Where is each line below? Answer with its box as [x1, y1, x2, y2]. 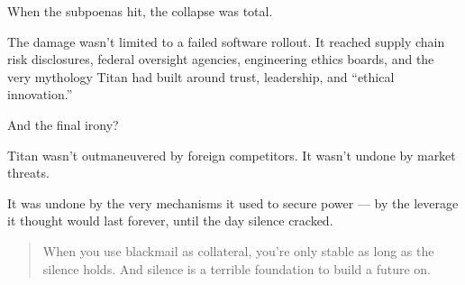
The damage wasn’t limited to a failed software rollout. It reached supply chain [7, 32, 445, 51]
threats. [7, 163, 50, 182]
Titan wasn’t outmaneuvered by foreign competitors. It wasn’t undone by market [7, 145, 456, 164]
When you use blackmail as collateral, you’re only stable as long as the [42, 241, 434, 260]
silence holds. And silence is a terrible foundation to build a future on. [42, 259, 431, 278]
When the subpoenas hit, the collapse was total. [7, 2, 273, 20]
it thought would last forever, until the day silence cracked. [7, 211, 333, 230]
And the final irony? [7, 115, 119, 133]
